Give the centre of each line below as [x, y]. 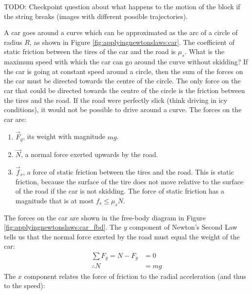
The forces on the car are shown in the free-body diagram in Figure [105, 217]
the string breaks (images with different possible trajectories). [96, 16]
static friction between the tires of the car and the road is [90, 51]
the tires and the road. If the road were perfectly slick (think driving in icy [116, 100]
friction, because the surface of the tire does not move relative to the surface [129, 181]
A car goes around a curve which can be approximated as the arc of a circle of [121, 32]
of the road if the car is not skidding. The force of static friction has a [120, 191]
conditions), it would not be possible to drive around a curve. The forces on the [123, 109]
